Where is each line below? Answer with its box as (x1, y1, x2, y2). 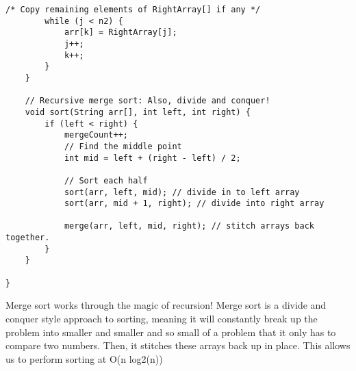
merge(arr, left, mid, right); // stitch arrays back (64, 221, 315, 231)
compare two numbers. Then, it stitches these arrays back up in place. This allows (5, 338, 351, 353)
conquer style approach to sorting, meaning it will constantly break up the (5, 311, 318, 325)
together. (5, 233, 50, 243)
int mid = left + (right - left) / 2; (64, 153, 241, 163)
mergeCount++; (64, 130, 128, 140)
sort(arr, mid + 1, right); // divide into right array (64, 199, 325, 209)
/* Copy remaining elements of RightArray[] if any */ (5, 5, 261, 14)
